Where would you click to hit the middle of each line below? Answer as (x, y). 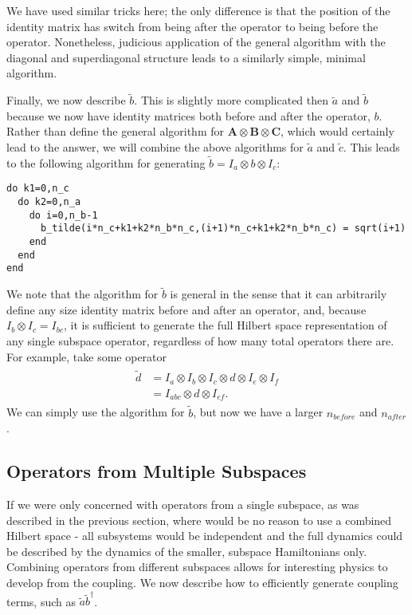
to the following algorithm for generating (106, 162)
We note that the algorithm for (82, 294)
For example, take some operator (87, 356)
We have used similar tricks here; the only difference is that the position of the (198, 10)
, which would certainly (337, 131)
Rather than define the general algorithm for (115, 131)
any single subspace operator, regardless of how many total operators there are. (200, 340)
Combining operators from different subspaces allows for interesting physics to (197, 567)
